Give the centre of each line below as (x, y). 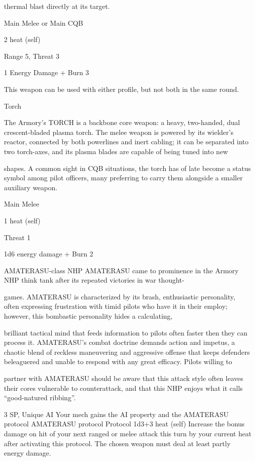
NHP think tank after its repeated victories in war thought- (94, 280)
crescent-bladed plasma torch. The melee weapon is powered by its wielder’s (119, 132)
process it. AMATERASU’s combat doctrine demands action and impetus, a (120, 342)
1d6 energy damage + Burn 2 (49, 254)
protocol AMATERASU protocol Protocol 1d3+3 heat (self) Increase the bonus (124, 424)
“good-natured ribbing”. (40, 398)
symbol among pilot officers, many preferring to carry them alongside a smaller (123, 178)
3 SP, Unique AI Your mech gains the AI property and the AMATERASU (116, 414)
